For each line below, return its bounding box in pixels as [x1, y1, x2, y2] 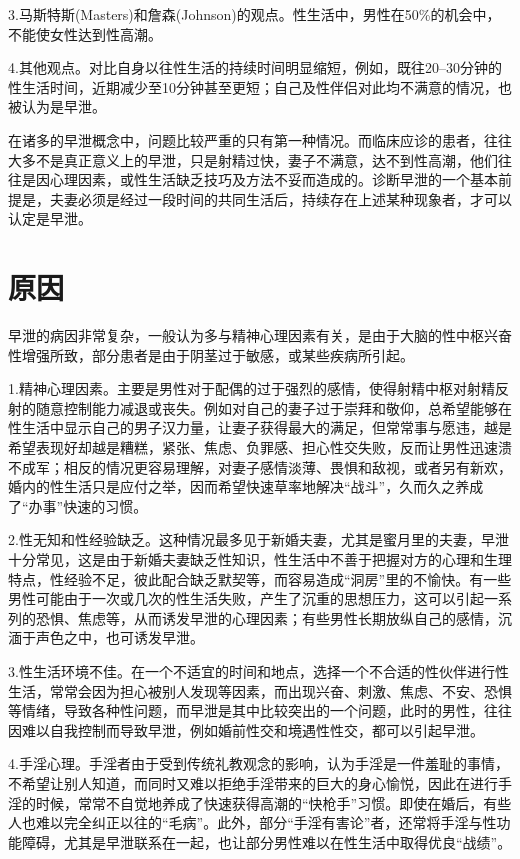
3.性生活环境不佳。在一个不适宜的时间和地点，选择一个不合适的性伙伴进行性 [8, 660, 509, 681]
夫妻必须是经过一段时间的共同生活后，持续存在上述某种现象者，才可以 [49, 188, 512, 209]
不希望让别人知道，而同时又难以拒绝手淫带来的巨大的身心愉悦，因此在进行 [8, 772, 498, 793]
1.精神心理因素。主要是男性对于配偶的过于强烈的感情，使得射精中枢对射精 [8, 378, 495, 399]
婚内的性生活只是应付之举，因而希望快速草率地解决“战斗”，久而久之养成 [8, 476, 484, 497]
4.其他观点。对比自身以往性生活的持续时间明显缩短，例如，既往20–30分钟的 [8, 57, 502, 78]
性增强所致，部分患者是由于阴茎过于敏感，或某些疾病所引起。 [8, 344, 414, 365]
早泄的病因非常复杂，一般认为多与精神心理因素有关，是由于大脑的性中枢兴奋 [8, 325, 512, 346]
